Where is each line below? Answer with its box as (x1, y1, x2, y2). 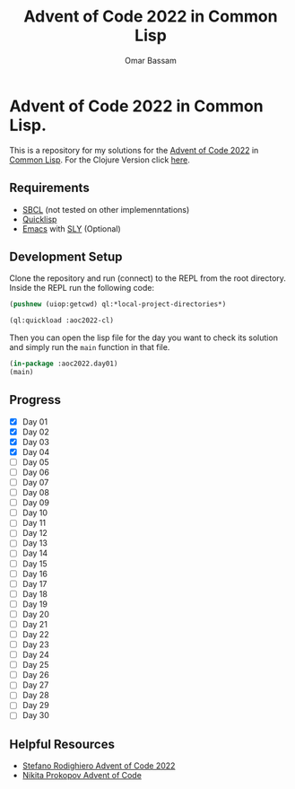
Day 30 (22, 710, 49, 721)
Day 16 (22, 568, 48, 579)
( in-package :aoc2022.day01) (9, 359, 118, 369)
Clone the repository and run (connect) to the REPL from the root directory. (9, 273, 287, 284)
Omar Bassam (125, 55, 177, 66)
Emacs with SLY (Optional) (22, 223, 121, 234)
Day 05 (22, 456, 49, 468)
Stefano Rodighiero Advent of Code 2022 (22, 760, 176, 771)
